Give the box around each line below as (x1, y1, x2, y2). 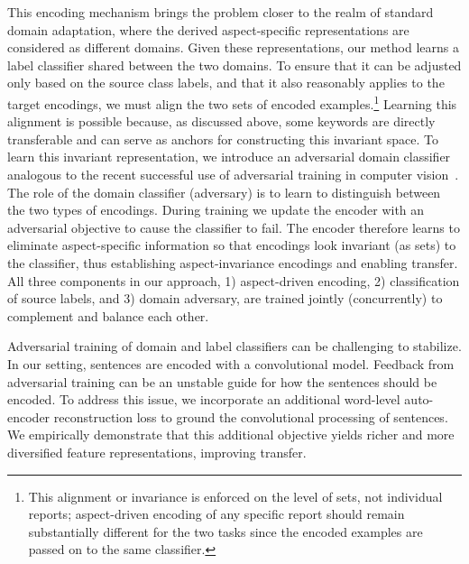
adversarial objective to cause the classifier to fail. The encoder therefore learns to (7, 217, 460, 236)
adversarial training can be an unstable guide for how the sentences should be (7, 372, 437, 391)
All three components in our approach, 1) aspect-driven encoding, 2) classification (7, 271, 460, 290)
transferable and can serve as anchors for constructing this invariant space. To (7, 129, 438, 148)
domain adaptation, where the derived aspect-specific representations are (7, 20, 409, 39)
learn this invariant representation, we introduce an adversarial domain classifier (7, 147, 451, 166)
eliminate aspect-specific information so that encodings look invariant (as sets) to (7, 236, 456, 254)
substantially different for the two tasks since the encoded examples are (28, 522, 423, 541)
